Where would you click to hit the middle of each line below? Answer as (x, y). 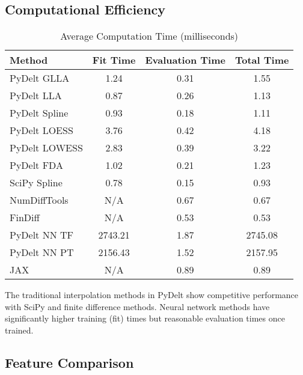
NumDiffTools (39, 200)
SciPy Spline (36, 183)
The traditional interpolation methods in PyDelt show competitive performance (152, 295)
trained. (19, 330)
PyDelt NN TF (42, 235)
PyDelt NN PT (42, 252)
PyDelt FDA (36, 165)
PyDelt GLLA (40, 78)
